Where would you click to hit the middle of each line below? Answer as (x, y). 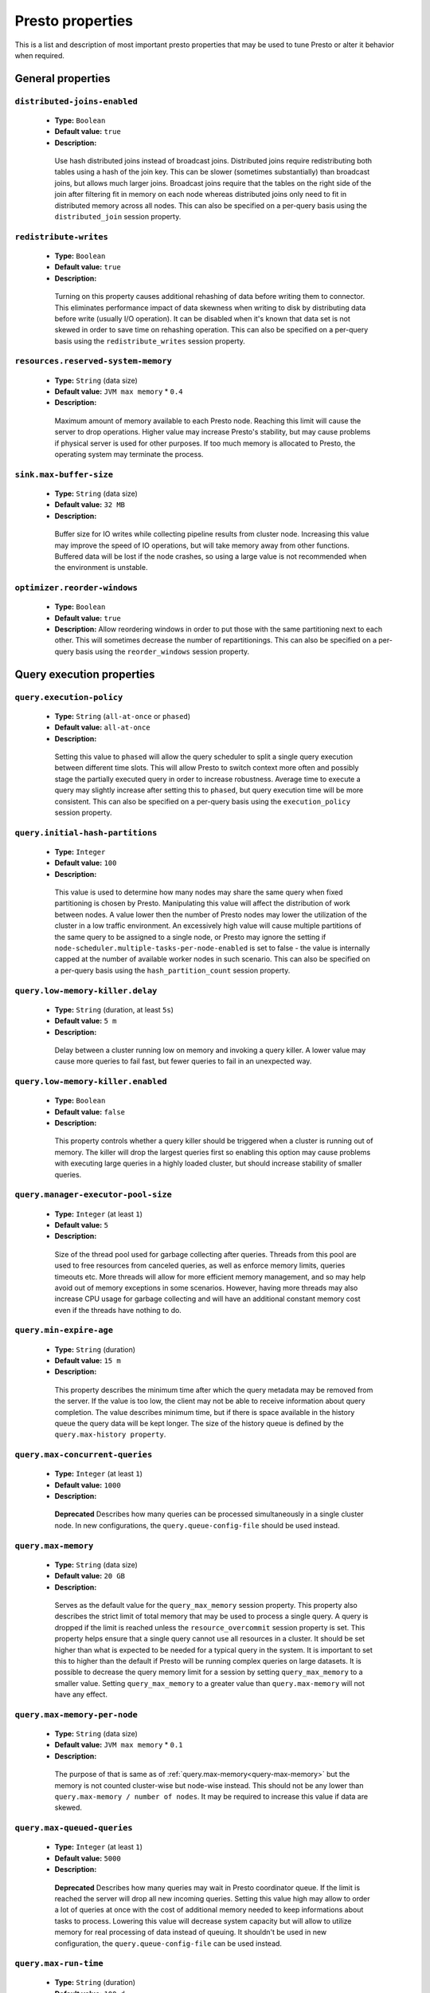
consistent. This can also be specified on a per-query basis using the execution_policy (202, 801)
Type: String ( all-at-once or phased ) (123, 716)
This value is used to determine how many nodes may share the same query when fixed (199, 892)
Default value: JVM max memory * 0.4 (119, 391)
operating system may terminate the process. (129, 454)
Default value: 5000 (88, 1858)
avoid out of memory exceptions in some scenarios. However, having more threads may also (206, 1287)
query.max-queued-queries (74, 1828)
